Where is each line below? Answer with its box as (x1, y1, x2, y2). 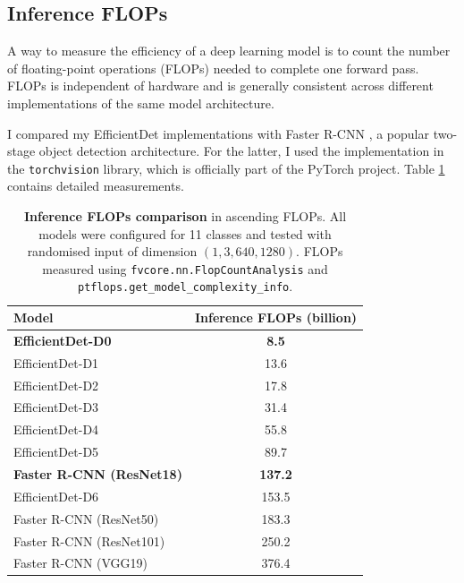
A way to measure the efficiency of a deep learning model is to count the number (7, 41, 451, 60)
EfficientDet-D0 (13, 330, 112, 349)
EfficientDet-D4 (13, 420, 99, 439)
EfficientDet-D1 (13, 353, 99, 372)
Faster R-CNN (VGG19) (13, 553, 148, 572)
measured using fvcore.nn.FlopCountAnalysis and (42, 259, 328, 278)
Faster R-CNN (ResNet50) (13, 509, 159, 527)
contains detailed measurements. (7, 176, 184, 195)
